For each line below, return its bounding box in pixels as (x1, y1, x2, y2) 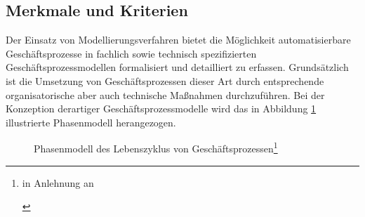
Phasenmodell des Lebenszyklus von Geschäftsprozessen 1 (34, 139, 278, 156)
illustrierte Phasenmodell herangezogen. (6, 114, 176, 129)
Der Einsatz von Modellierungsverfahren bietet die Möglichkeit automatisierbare (6, 32, 351, 47)
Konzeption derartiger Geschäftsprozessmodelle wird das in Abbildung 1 (6, 101, 317, 116)
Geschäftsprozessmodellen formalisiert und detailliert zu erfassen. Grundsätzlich (6, 60, 349, 74)
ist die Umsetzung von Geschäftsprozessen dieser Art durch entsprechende (6, 73, 324, 88)
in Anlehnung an (22, 175, 94, 190)
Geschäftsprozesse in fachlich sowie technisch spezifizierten (6, 46, 257, 60)
